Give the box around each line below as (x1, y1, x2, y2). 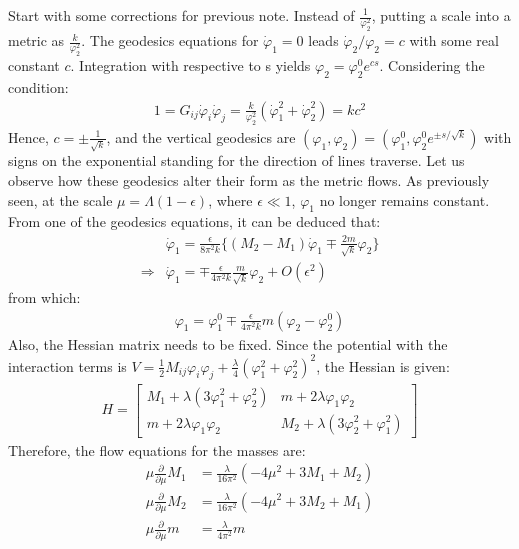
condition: (8, 76, 69, 97)
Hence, (8, 126, 49, 147)
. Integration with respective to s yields (70, 55, 311, 76)
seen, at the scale (8, 189, 113, 210)
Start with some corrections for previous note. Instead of (8, 5, 355, 25)
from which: (8, 286, 81, 307)
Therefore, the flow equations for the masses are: (8, 439, 306, 460)
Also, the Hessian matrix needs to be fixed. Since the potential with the (8, 333, 448, 354)
